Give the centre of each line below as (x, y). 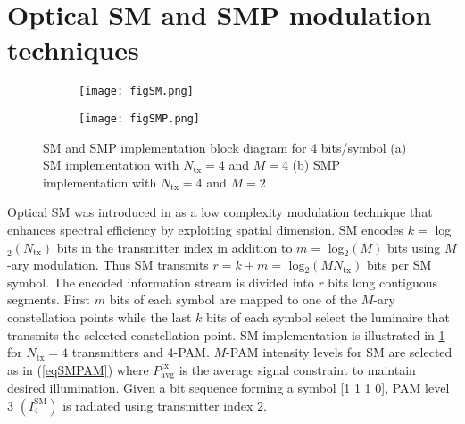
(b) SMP (316, 165)
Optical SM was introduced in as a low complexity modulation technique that (220, 212)
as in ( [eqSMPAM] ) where (78, 369)
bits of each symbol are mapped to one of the (233, 299)
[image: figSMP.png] (140, 118)
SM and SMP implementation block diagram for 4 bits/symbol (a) (225, 147)
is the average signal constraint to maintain (297, 369)
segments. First (49, 299)
